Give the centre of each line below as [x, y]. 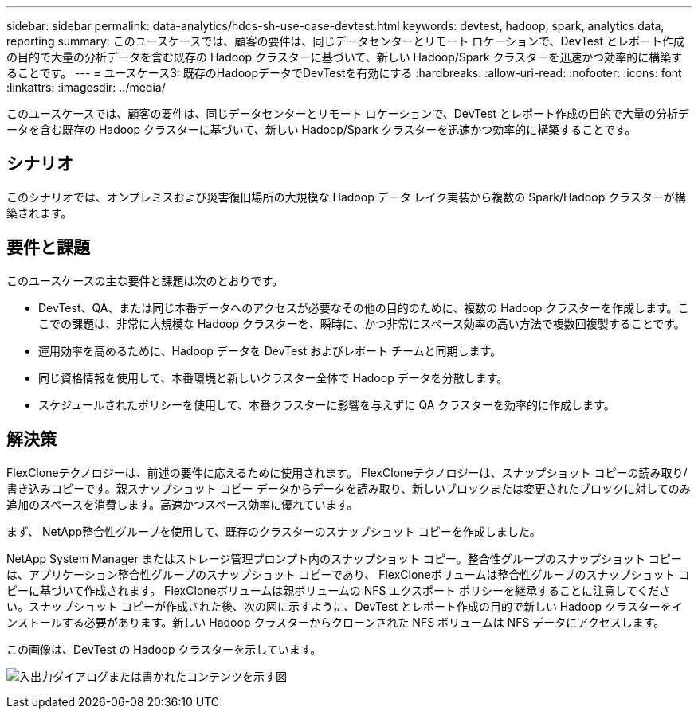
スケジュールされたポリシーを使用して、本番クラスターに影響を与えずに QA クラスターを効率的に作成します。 [327, 404]
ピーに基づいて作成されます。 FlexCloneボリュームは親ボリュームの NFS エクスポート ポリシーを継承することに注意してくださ [339, 590]
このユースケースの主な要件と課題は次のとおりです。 [145, 280]
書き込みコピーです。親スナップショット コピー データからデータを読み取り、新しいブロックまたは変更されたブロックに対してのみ [349, 488]
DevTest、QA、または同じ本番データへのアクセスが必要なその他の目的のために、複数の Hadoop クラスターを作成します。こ [364, 307]
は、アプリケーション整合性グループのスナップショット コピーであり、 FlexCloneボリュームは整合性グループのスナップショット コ [348, 574]
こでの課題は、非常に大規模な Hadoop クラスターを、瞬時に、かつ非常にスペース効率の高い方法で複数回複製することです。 [362, 323]
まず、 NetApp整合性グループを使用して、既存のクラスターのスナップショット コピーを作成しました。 [274, 531]
